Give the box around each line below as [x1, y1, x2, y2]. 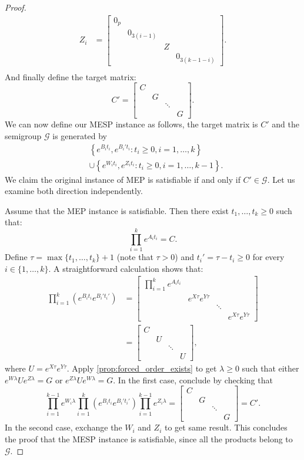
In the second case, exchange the [5, 421, 122, 433]
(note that [116, 251, 153, 263]
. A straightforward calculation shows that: [48, 262, 203, 274]
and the [272, 118, 299, 130]
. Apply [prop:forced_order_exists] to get [66, 362, 217, 374]
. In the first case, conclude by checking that [113, 373, 273, 386]
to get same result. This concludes [164, 421, 288, 433]
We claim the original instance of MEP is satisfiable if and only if [5, 173, 240, 185]
